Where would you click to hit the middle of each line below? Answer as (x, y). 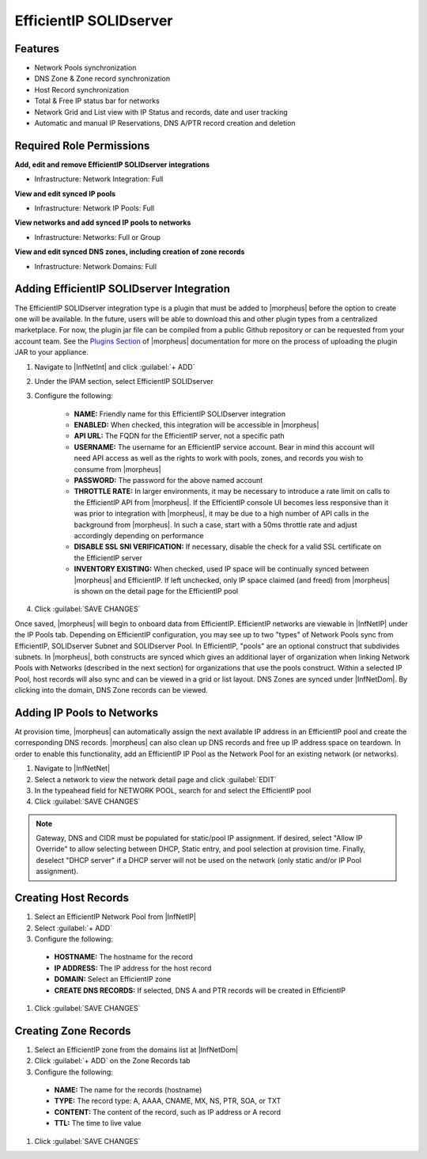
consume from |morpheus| (117, 469)
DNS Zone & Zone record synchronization (102, 78)
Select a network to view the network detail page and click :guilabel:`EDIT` (155, 779)
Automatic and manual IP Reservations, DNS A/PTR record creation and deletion (165, 123)
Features (37, 49)
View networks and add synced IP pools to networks (103, 222)
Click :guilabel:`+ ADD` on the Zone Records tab (112, 1061)
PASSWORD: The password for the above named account (168, 481)
